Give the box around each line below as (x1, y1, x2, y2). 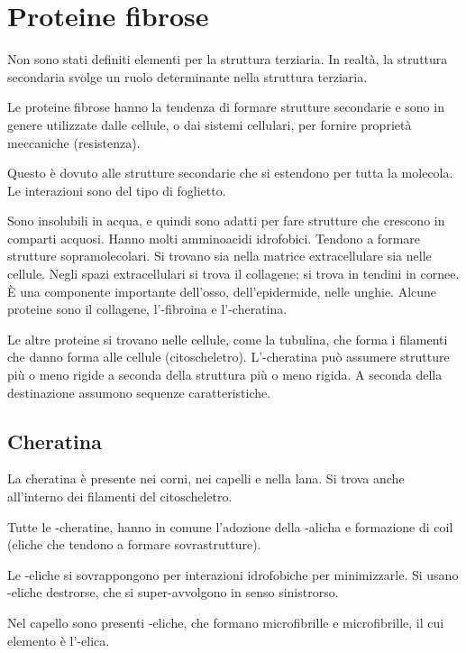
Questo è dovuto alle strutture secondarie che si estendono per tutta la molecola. (7, 163, 453, 182)
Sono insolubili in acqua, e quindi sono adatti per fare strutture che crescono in (7, 211, 445, 230)
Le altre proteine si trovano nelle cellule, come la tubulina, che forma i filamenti (7, 329, 448, 348)
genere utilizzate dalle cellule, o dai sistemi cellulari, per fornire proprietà (7, 115, 412, 133)
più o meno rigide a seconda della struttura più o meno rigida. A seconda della (7, 365, 443, 384)
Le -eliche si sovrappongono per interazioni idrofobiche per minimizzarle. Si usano (7, 565, 459, 584)
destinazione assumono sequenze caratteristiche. (7, 382, 271, 401)
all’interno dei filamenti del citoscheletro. (7, 487, 233, 506)
